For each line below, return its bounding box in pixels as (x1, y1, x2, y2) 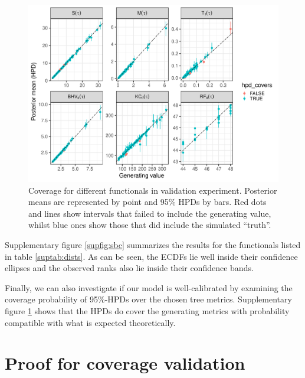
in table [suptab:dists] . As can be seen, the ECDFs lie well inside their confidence (5, 250, 298, 262)
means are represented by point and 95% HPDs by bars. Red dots (28, 195, 267, 208)
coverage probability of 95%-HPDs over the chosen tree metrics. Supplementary (5, 293, 292, 305)
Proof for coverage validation (5, 351, 245, 375)
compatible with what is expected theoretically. (5, 316, 176, 328)
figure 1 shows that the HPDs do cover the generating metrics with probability (5, 305, 290, 317)
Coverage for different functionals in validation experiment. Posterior (28, 184, 277, 196)
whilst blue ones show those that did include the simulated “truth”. (28, 219, 271, 231)
